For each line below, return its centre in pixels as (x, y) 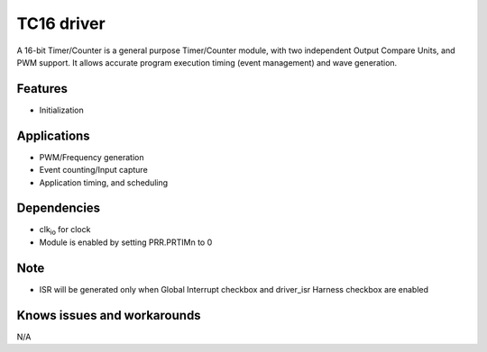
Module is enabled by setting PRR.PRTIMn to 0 (126, 242)
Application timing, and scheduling (104, 182)
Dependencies (59, 208)
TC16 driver (61, 23)
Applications (53, 135)
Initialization (62, 110)
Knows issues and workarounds (109, 315)
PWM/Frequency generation (92, 157)
